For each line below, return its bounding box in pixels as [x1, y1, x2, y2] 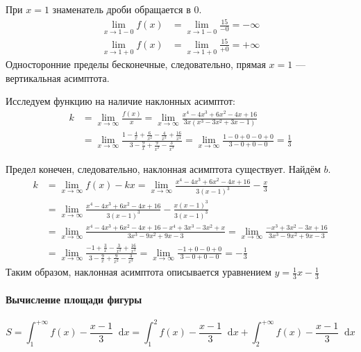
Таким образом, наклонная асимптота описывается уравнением [6, 265, 271, 279]
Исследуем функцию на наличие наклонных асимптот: [6, 94, 236, 108]
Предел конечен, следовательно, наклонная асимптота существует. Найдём [6, 161, 321, 176]
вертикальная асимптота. [6, 70, 110, 85]
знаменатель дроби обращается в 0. [52, 2, 202, 16]
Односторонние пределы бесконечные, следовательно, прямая [6, 57, 266, 72]
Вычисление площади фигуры [6, 292, 142, 306]
